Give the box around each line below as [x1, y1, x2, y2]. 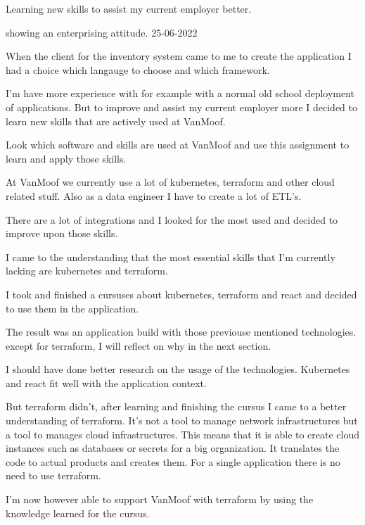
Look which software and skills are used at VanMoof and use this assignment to [6, 137, 350, 152]
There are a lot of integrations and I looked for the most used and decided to [6, 212, 338, 227]
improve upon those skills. [6, 226, 118, 241]
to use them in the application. [6, 301, 139, 315]
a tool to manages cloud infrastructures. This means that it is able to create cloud [6, 426, 360, 441]
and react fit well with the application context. [6, 375, 207, 390]
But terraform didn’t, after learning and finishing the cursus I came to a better [6, 399, 347, 414]
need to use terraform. [6, 468, 101, 483]
